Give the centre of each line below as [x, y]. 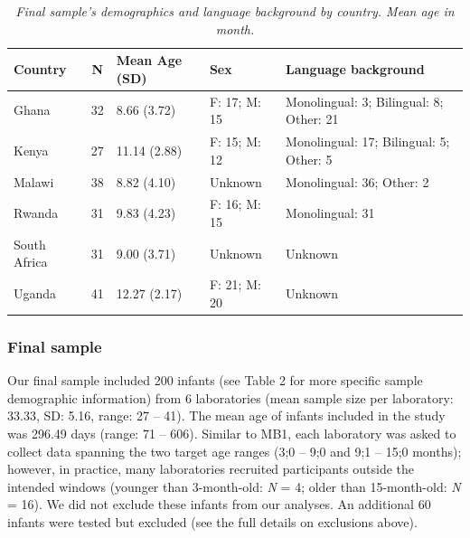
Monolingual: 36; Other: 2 [357, 181]
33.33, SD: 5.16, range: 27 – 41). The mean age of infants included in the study [226, 415]
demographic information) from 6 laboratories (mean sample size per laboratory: [230, 397]
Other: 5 [309, 159]
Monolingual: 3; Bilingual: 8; [365, 101]
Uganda [35, 293]
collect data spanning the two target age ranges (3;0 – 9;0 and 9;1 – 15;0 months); [235, 451]
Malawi [34, 181]
